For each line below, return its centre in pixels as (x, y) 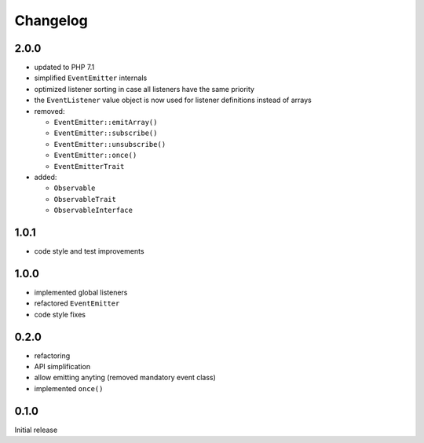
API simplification (62, 367)
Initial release (36, 430)
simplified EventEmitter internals (91, 78)
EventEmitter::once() (95, 156)
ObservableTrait (85, 199)
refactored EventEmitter (77, 303)
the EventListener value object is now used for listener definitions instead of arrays (173, 100)
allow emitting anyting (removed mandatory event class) (125, 378)
